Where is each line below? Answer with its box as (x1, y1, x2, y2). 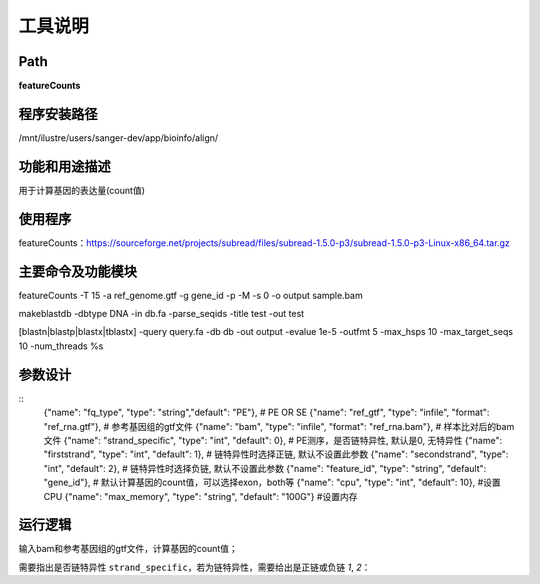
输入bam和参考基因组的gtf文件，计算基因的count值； (18, 543, 239, 555)
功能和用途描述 (18, 158, 111, 175)
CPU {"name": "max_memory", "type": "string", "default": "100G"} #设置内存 (43, 490, 358, 502)
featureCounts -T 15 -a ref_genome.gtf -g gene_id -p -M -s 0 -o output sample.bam (18, 289, 364, 301)
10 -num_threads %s (18, 340, 104, 352)
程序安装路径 (18, 105, 98, 122)
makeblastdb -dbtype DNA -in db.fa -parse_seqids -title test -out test (18, 308, 305, 320)
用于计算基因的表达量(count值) (18, 184, 145, 196)
